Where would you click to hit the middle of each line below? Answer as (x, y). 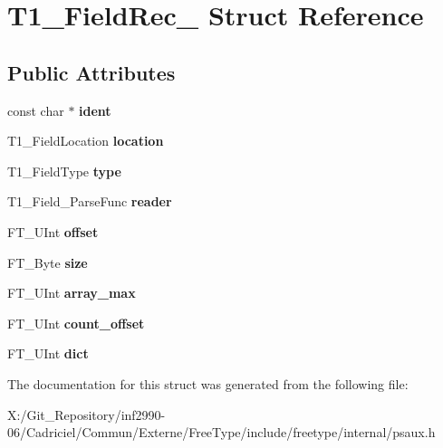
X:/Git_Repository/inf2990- (87, 414)
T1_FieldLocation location (86, 141)
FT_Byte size (48, 262)
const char (36, 110)
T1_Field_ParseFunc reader (90, 201)
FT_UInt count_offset (76, 323)
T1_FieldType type (64, 171)
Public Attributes (91, 72)
